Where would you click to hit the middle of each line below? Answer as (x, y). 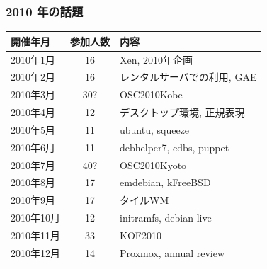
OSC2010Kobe (151, 95)
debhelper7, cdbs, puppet (175, 147)
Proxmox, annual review (172, 252)
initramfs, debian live (166, 218)
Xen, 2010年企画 (157, 59)
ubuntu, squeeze (155, 129)
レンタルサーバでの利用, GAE (188, 77)
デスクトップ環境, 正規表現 (182, 112)
